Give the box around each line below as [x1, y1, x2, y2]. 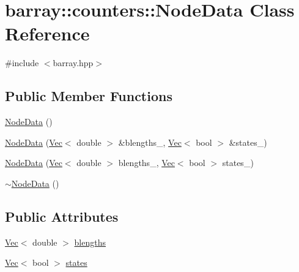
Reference [5, 21, 90, 46]
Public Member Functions [5, 86, 172, 105]
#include [5, 56, 39, 69]
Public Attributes [5, 206, 119, 225]
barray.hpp [53, 56, 94, 69]
